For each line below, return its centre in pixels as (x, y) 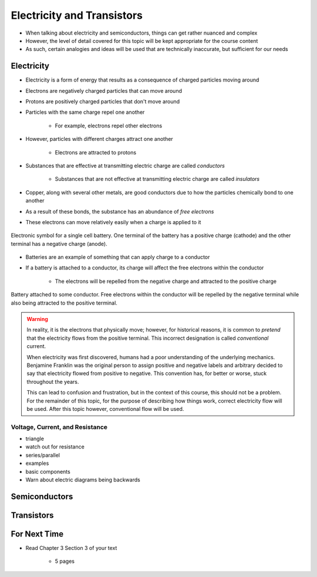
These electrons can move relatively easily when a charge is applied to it (113, 222)
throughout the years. (53, 382)
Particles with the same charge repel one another (85, 112)
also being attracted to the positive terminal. (64, 303)
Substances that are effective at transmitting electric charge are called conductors (125, 166)
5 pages (65, 561)
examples (37, 463)
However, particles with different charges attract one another (99, 139)
